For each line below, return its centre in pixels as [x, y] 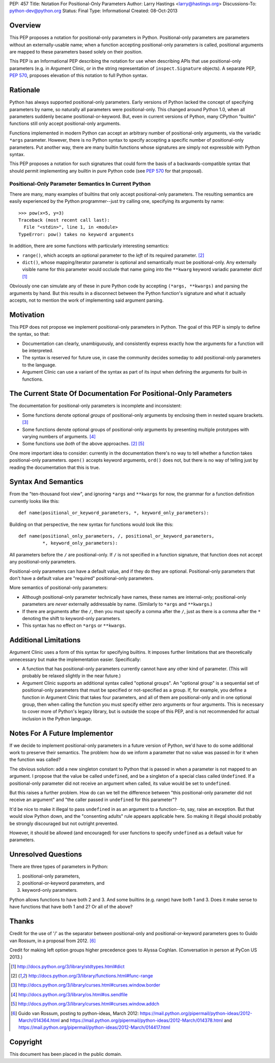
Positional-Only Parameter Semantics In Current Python [80, 184]
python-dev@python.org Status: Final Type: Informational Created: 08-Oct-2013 [93, 11]
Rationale [25, 90]
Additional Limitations [45, 640]
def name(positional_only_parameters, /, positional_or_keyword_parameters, [117, 536]
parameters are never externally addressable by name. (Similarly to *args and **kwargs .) [117, 604]
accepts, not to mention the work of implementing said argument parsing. [87, 300]
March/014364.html [39, 1020]
